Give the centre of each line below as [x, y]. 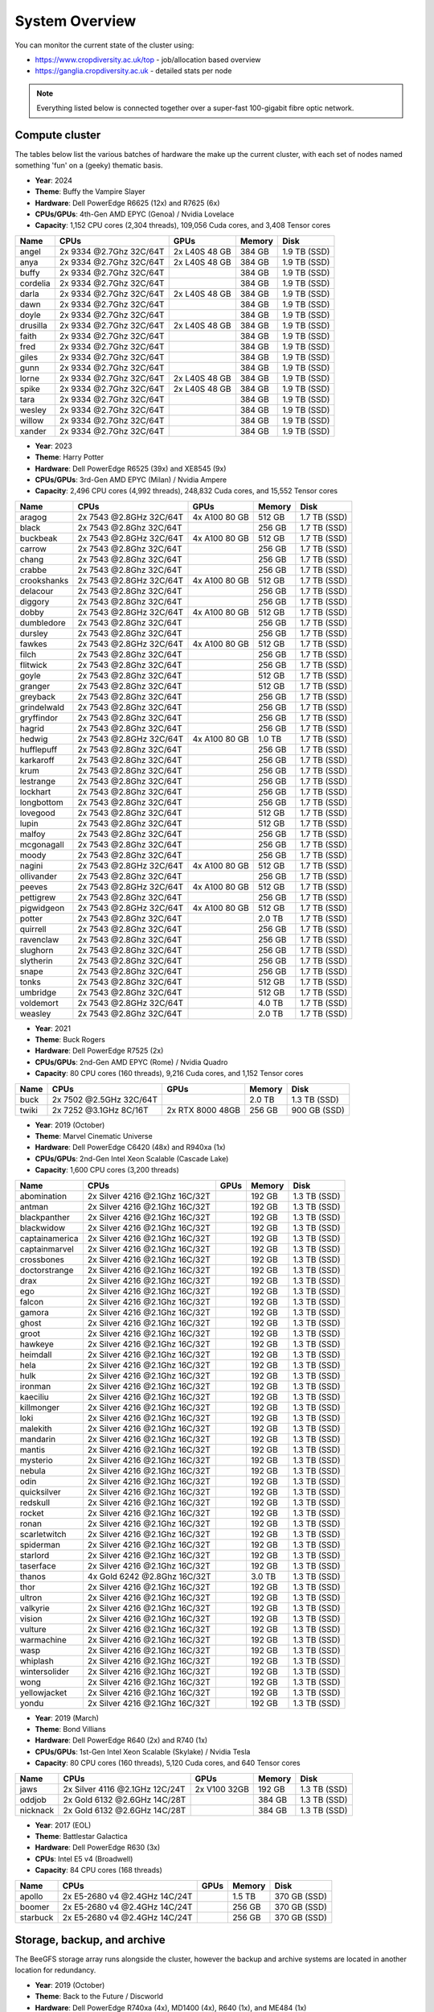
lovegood [37, 813]
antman [34, 1206]
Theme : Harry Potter [70, 457]
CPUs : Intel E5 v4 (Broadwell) [84, 1858]
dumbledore [43, 622]
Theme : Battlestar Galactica [81, 1836]
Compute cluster [58, 135]
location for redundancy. [55, 1970]
